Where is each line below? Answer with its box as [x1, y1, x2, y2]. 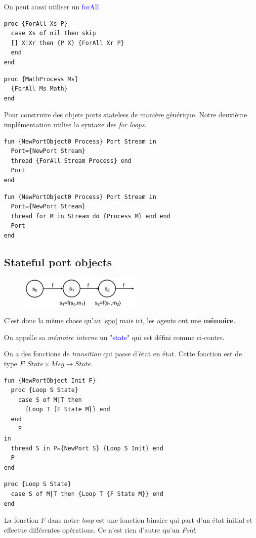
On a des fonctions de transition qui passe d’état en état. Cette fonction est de [4, 348, 242, 359]
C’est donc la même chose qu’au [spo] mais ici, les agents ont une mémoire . [4, 315, 236, 326]
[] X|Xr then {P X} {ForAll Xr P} [11, 39, 125, 47]
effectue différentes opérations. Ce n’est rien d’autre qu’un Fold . [4, 524, 197, 535]
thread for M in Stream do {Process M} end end [11, 212, 171, 220]
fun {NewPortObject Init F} [4, 377, 96, 384]
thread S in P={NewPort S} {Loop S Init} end [11, 444, 164, 452]
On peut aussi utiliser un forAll [4, 1, 99, 11]
